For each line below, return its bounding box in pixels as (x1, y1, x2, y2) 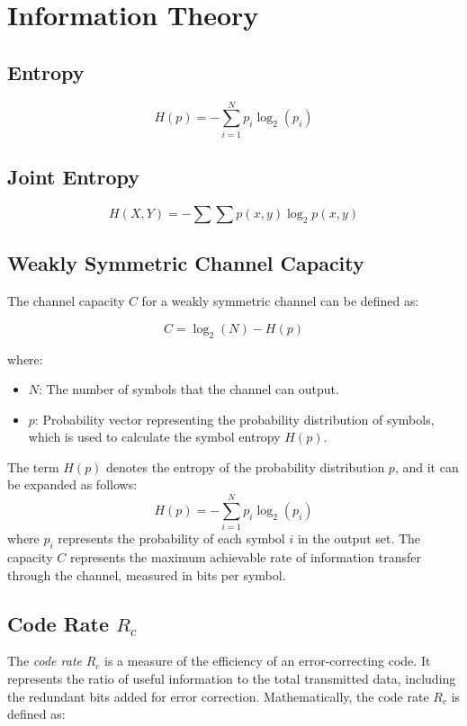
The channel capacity (7, 291, 125, 310)
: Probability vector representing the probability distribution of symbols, (34, 409, 435, 428)
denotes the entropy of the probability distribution (106, 457, 385, 476)
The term (7, 457, 59, 476)
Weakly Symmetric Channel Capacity (7, 249, 364, 277)
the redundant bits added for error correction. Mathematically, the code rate (7, 686, 429, 705)
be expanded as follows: (7, 475, 138, 494)
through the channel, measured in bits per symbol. (7, 565, 286, 584)
